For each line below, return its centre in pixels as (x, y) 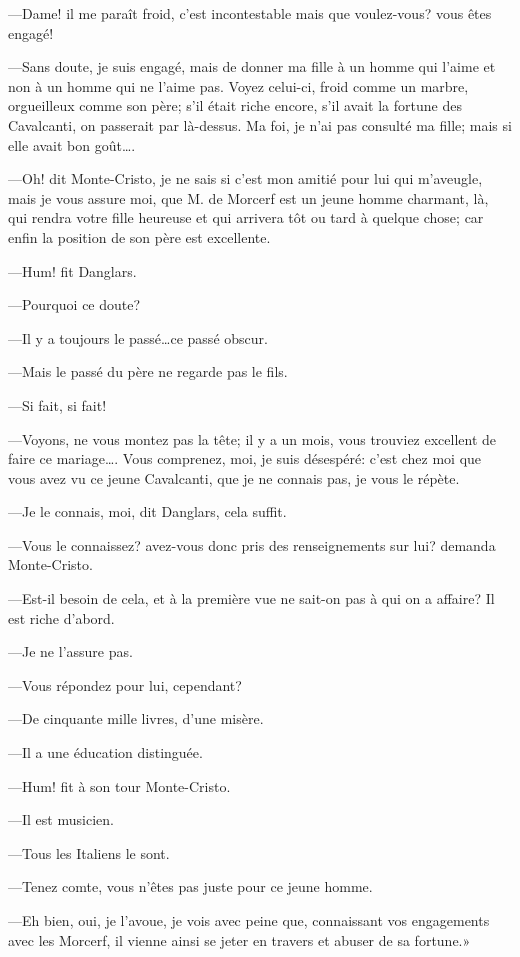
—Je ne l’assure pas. (70, 651)
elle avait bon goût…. (72, 144)
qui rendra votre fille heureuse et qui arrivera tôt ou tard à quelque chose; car (246, 217)
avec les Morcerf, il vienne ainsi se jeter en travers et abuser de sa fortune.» (239, 939)
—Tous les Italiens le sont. (89, 852)
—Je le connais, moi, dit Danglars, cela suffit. (147, 511)
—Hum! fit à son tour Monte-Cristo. (119, 785)
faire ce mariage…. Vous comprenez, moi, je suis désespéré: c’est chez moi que (245, 458)
